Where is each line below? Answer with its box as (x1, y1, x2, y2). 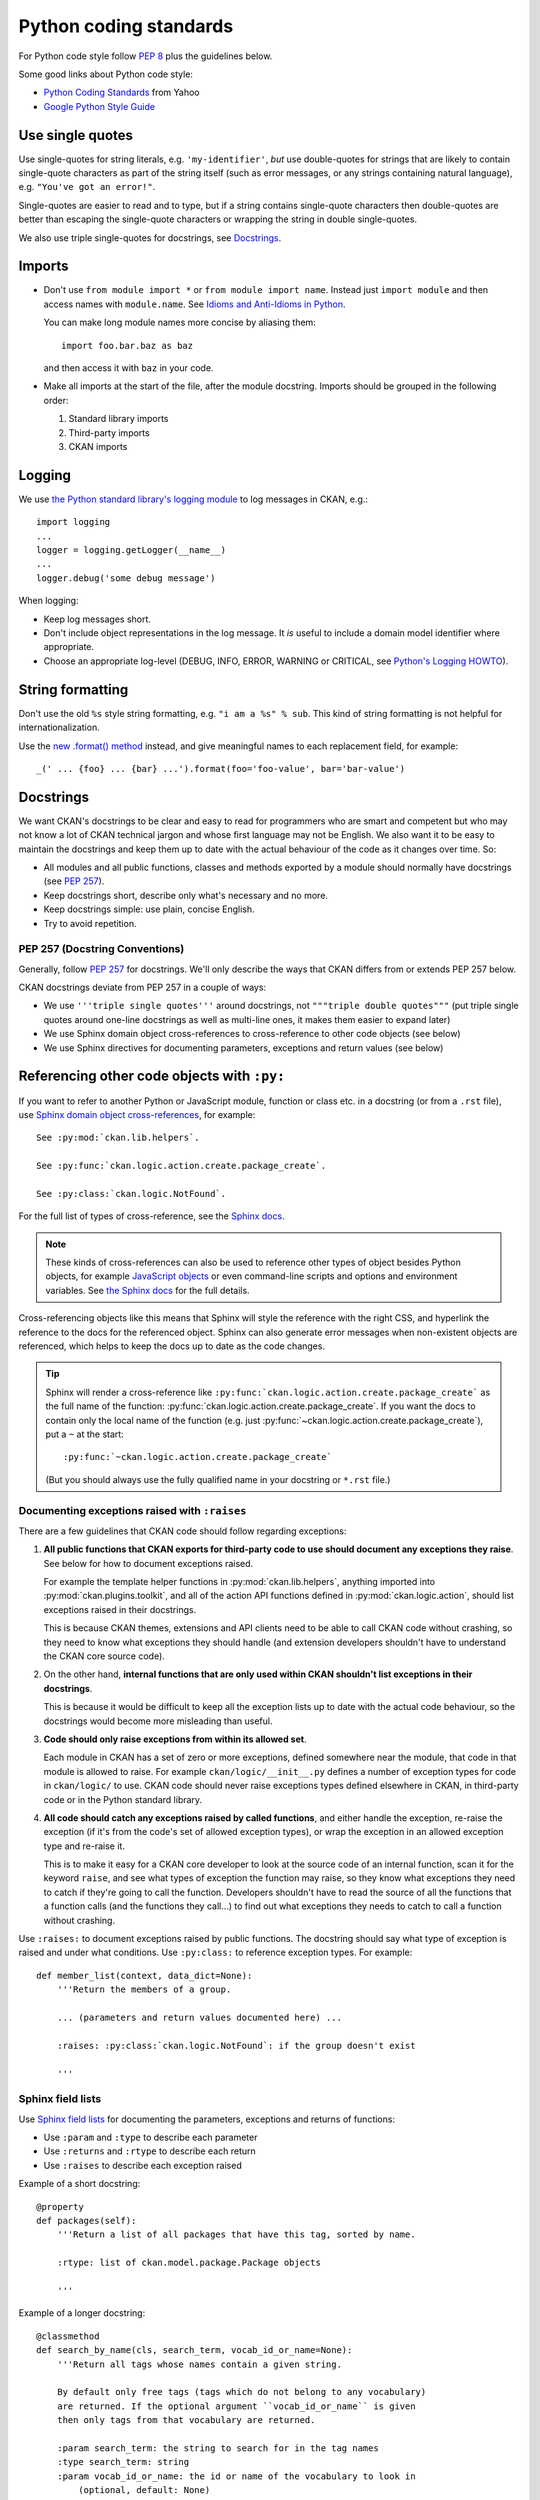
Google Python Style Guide (43, 100, 155, 112)
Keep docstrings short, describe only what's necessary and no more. (43, 889, 329, 901)
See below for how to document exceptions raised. (43, 1557, 254, 1569)
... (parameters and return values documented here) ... (56, 2011, 342, 2023)
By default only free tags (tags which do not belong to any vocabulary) (56, 2386, 427, 2398)
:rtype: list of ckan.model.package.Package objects (56, 2257, 322, 2269)
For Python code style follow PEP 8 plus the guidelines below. (18, 50, 273, 62)
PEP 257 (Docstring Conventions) (18, 942, 185, 956)
